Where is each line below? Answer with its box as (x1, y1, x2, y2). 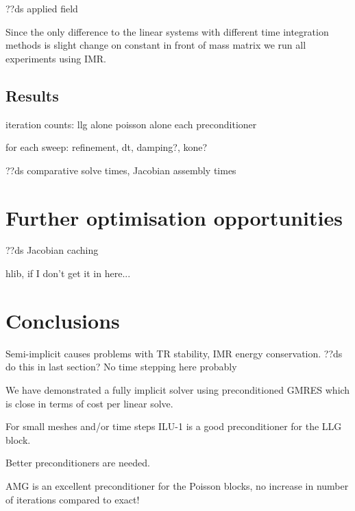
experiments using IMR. (5, 51, 106, 65)
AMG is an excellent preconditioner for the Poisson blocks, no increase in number (5, 478, 349, 492)
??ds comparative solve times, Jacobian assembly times (5, 163, 236, 177)
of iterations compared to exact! (5, 492, 140, 506)
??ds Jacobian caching (5, 243, 99, 257)
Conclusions (5, 306, 120, 334)
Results (5, 84, 59, 106)
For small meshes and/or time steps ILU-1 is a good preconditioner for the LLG (5, 419, 342, 433)
